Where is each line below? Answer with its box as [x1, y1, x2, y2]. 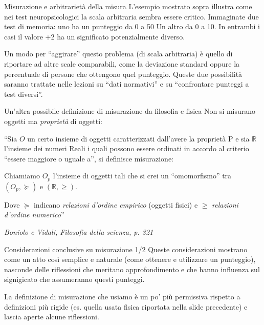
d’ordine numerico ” [4, 209, 64, 220]
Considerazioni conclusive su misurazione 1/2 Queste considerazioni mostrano [4, 243, 248, 254]
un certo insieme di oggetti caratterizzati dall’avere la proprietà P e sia [27, 133, 250, 144]
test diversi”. [4, 88, 43, 99]
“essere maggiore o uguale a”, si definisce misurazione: [4, 153, 174, 164]
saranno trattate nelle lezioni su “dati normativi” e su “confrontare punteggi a [4, 78, 249, 89]
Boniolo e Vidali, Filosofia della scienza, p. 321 [4, 226, 153, 237]
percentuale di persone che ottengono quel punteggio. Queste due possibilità [4, 68, 243, 79]
